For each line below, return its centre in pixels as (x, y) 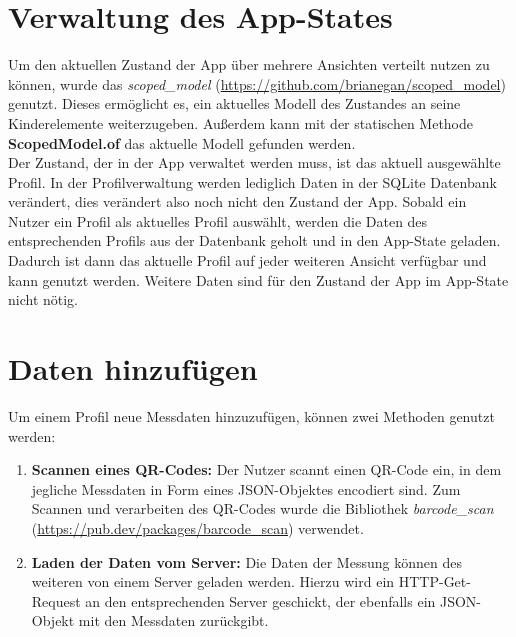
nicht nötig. (43, 299)
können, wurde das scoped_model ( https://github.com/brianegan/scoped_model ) (257, 83)
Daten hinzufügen (133, 368)
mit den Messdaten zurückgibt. (173, 620)
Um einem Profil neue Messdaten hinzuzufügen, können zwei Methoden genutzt (251, 415)
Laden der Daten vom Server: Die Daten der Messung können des (246, 561)
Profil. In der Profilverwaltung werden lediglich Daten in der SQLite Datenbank (252, 181)
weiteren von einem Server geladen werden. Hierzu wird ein (213, 581)
